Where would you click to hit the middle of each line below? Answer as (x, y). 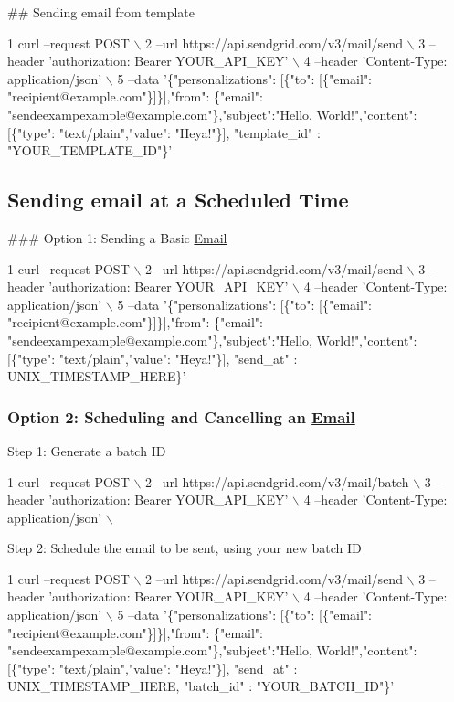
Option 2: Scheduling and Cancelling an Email (181, 416)
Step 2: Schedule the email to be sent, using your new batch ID (185, 548)
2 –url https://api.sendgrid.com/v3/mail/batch (277, 481)
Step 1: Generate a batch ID (87, 450)
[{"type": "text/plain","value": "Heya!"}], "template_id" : (164, 132)
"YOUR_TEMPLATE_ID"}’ (90, 150)
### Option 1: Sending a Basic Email (117, 237)
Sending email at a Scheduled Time (178, 200)
